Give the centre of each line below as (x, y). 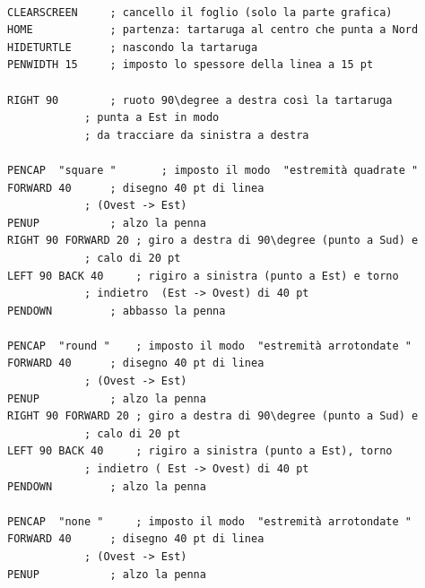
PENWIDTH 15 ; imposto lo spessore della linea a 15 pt (191, 65)
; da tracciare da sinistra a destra (196, 135)
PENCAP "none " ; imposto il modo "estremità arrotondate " (210, 521)
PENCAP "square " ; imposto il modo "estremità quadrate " (213, 170)
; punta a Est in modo (152, 118)
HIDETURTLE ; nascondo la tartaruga (133, 47)
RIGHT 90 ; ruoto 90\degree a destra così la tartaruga (200, 100)
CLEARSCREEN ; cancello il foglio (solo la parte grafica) (200, 12)
